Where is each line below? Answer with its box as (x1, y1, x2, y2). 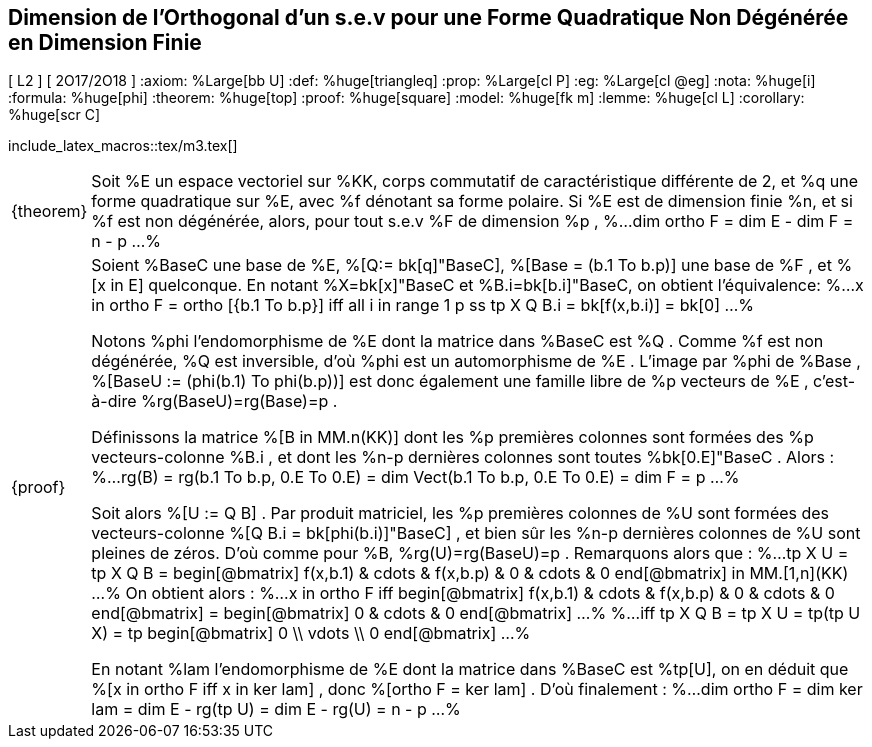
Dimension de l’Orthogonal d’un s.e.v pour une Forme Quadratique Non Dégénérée (8, 5, 849, 30)
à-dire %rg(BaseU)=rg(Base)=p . (91, 391, 338, 412)
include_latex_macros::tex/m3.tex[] (8, 137, 238, 155)
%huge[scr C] (8, 106, 101, 124)
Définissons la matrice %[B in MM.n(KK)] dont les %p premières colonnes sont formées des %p (91, 427, 814, 448)
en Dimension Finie (8, 30, 202, 55)
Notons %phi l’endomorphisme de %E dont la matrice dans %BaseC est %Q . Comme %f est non (91, 331, 824, 352)
